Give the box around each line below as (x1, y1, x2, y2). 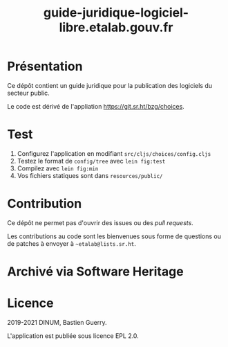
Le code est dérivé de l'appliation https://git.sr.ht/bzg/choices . (7, 102, 184, 110)
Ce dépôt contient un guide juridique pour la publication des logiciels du (7, 81, 213, 89)
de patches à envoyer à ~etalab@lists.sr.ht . (7, 239, 137, 247)
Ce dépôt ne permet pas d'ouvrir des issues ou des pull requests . (7, 218, 193, 226)
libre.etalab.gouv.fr (59, 19, 173, 35)
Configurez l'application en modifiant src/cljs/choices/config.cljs (17, 149, 211, 157)
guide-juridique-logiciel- (44, 5, 189, 21)
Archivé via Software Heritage (7, 264, 184, 279)
